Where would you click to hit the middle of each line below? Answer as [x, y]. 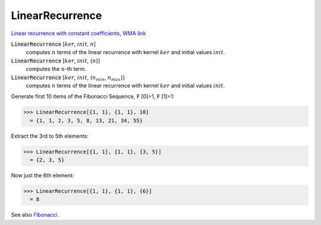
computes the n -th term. [56, 69]
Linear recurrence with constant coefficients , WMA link [78, 33]
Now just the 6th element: [43, 175]
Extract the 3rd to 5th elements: [50, 136]
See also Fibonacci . [35, 215]
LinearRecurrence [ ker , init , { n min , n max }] [68, 78]
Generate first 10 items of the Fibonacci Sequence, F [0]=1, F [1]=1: [93, 96]
